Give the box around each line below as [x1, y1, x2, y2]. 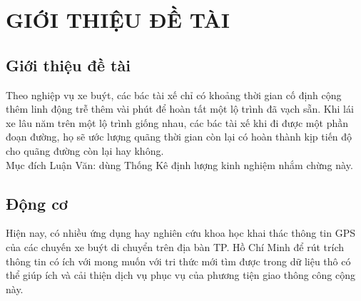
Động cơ [6, 192, 68, 214]
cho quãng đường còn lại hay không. [6, 143, 164, 158]
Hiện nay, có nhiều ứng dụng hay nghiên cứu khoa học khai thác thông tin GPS [6, 225, 355, 240]
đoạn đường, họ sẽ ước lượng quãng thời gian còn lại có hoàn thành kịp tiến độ [6, 129, 352, 144]
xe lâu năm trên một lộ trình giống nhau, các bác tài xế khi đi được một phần [6, 115, 348, 130]
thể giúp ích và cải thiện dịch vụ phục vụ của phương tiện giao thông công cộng [6, 267, 356, 282]
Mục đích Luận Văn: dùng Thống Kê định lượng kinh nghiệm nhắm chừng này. [6, 157, 353, 172]
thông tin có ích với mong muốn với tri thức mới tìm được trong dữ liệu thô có [6, 253, 351, 268]
